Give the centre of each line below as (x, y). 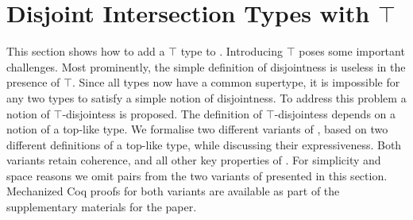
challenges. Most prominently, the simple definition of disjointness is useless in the (206, 66)
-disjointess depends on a (335, 113)
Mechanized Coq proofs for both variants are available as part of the (173, 191)
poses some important (352, 51)
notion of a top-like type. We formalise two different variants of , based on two (197, 129)
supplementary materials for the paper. (102, 207)
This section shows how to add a (86, 51)
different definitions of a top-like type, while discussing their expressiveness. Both (204, 144)
